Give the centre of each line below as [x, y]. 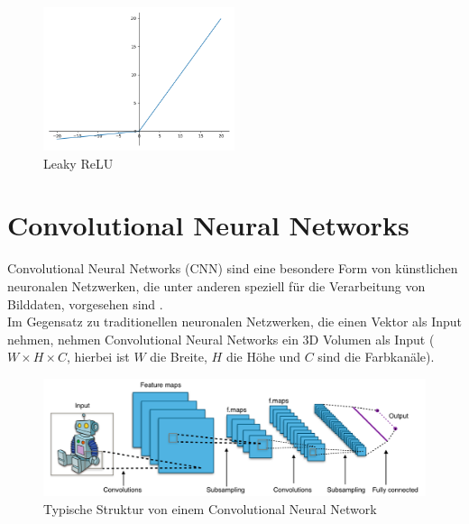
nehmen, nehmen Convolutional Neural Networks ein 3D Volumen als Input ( [221, 339]
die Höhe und [263, 357]
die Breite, [179, 357]
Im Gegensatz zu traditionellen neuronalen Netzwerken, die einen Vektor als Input [235, 322]
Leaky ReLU [78, 163]
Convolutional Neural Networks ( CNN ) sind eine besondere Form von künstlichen [233, 268]
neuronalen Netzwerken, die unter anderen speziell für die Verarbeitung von [216, 285]
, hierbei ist [98, 357]
